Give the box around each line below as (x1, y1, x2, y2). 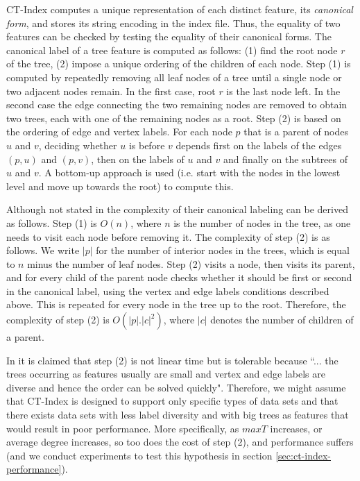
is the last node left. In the (226, 83, 341, 98)
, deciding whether (38, 137, 117, 152)
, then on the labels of (91, 151, 185, 166)
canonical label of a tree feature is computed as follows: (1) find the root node (6, 42, 338, 57)
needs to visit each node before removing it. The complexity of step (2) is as (6, 229, 330, 244)
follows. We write (6, 243, 80, 258)
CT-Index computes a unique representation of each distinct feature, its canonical (6, 2, 353, 16)
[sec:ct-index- (275, 448, 331, 462)
